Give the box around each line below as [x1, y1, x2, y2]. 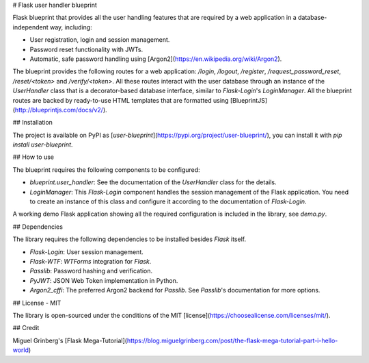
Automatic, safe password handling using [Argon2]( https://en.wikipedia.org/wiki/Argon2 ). [29, 55, 282, 63]
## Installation [12, 118, 53, 127]
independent [12, 23, 49, 31]
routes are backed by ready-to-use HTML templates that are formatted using [12, 96, 229, 104]
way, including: [49, 23, 92, 31]
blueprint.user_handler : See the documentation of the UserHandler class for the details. [29, 178, 277, 186]
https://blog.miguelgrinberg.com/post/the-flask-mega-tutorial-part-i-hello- [126, 336, 338, 345]
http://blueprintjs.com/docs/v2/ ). [14, 105, 107, 114]
